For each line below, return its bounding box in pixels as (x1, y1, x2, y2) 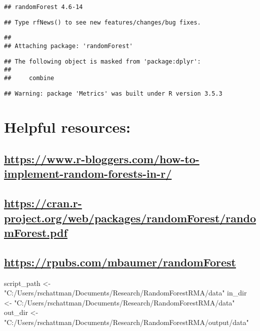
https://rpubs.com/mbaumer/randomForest (4, 254, 236, 269)
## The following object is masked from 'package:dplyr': (4, 58, 201, 65)
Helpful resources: (4, 117, 130, 137)
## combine (4, 74, 54, 82)
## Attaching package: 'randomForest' (4, 42, 133, 50)
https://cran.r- (4, 195, 82, 211)
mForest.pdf (4, 224, 67, 240)
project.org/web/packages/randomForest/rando (4, 210, 256, 225)
